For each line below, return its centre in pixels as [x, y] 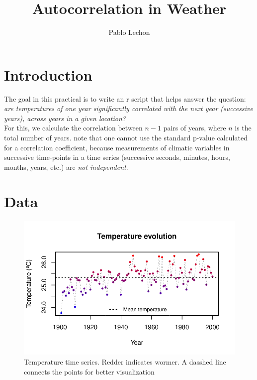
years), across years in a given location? [65, 118]
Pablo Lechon [129, 32]
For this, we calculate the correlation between [73, 128]
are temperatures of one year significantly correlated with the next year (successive [128, 108]
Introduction [48, 74]
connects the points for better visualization [89, 371]
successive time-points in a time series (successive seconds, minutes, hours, [117, 157]
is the [243, 128]
